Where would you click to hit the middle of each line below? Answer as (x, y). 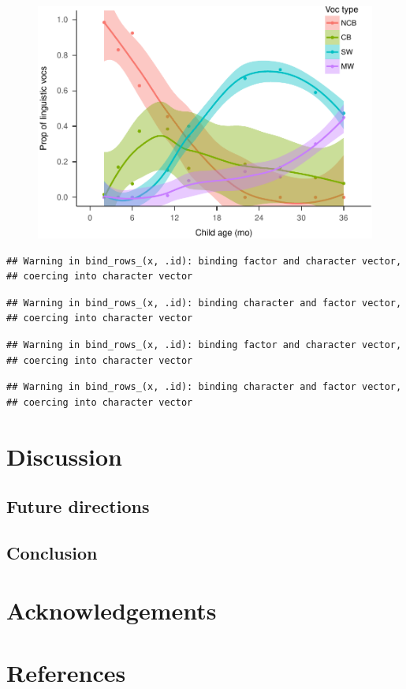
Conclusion (52, 552)
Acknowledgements (112, 610)
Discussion (64, 456)
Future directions (78, 506)
